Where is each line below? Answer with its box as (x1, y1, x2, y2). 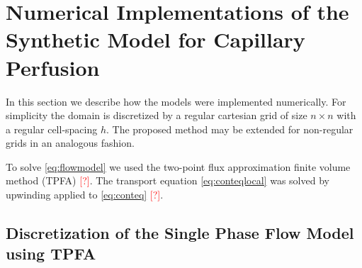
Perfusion (6, 52, 100, 82)
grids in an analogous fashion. (6, 135, 135, 150)
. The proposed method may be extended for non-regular (106, 121, 353, 136)
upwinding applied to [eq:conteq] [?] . (6, 187, 164, 202)
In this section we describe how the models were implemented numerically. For (6, 94, 346, 108)
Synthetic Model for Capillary (6, 25, 305, 54)
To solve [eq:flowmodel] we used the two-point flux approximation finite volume (6, 159, 351, 174)
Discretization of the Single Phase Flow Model (6, 222, 354, 244)
